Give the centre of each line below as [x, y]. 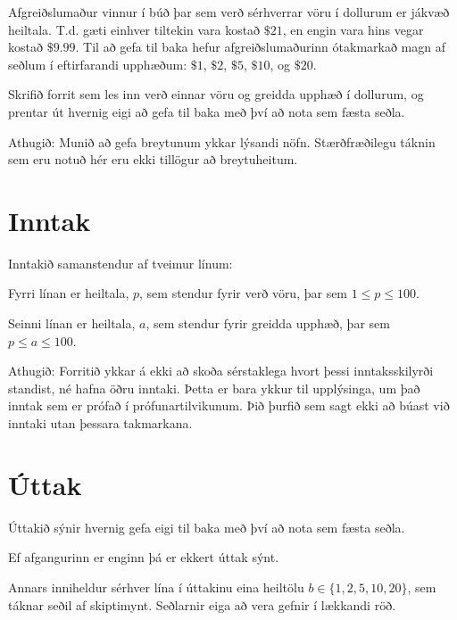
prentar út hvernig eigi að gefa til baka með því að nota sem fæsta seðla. [207, 111]
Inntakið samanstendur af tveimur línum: [120, 263]
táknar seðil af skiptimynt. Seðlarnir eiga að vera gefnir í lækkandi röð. [202, 604]
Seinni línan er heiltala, [72, 323]
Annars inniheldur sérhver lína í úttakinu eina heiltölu [156, 587]
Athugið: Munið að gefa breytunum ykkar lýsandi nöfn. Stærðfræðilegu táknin [222, 141]
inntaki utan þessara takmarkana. [100, 423]
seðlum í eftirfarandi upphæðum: [98, 64]
